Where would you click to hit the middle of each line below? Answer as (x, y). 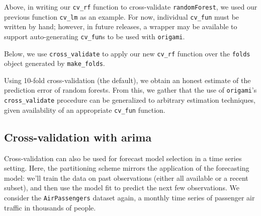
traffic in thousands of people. (50, 207)
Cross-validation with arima (78, 137)
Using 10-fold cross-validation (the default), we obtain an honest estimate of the (127, 80)
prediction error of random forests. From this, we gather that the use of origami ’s (130, 90)
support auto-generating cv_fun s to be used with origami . (95, 36)
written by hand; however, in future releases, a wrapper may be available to (121, 26)
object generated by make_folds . (55, 63)
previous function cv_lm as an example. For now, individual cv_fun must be (122, 16)
